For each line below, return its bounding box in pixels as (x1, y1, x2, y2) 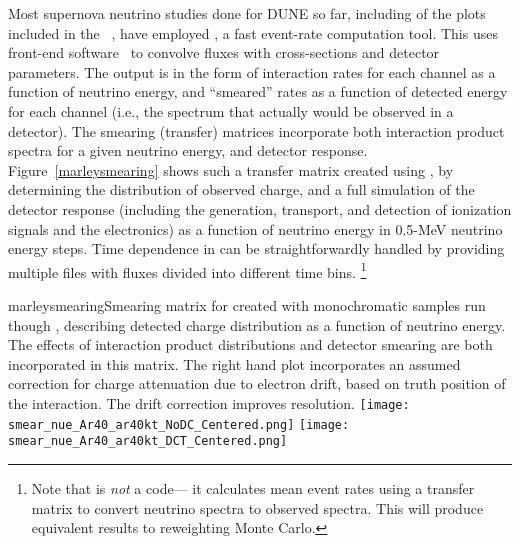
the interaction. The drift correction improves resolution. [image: (8, 392, 410, 413)
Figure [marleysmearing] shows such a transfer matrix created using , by (8, 159, 454, 180)
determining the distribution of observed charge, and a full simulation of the (8, 179, 475, 200)
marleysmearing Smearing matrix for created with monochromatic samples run (8, 294, 486, 315)
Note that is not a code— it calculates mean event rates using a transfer (31, 477, 475, 498)
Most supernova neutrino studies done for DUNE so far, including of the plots (8, 3, 486, 23)
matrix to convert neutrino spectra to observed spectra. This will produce (31, 497, 484, 518)
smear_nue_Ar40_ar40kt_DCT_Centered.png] (8, 434, 288, 449)
